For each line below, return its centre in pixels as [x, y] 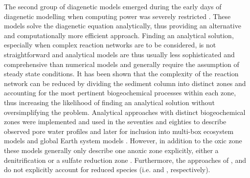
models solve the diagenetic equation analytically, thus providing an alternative [123, 26]
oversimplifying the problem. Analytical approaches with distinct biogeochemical [125, 112]
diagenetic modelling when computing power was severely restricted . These [117, 16]
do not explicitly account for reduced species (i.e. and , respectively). [107, 169]
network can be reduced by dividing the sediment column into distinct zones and [125, 83]
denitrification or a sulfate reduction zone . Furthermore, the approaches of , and [125, 160]
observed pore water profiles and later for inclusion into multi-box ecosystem [119, 131]
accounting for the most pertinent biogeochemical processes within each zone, [120, 93]
